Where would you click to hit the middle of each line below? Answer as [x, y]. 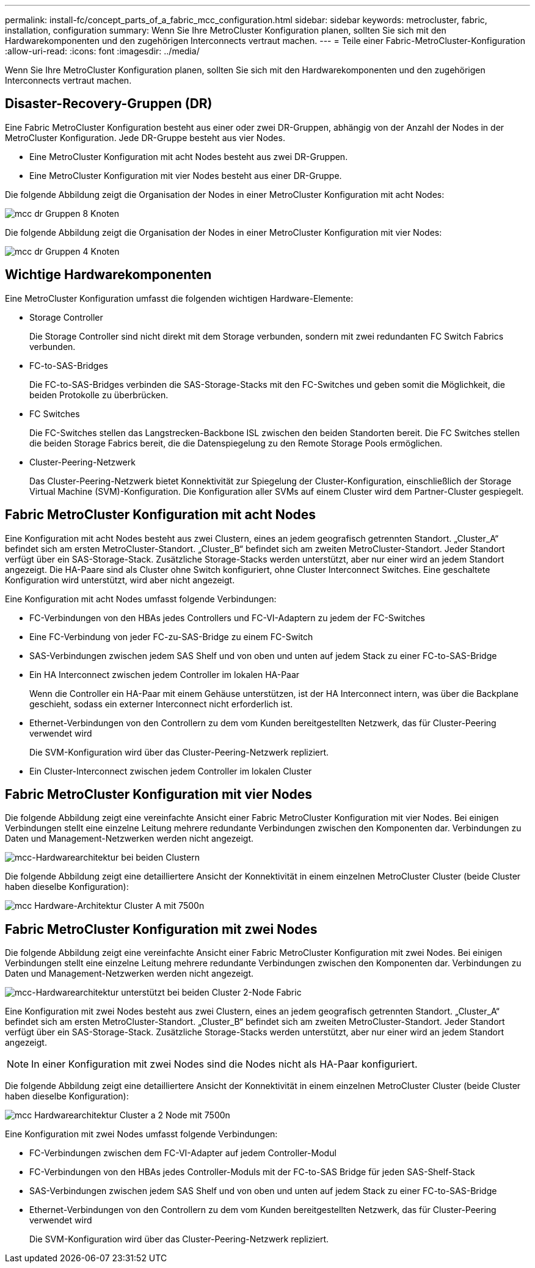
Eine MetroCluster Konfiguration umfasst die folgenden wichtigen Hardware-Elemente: [179, 298]
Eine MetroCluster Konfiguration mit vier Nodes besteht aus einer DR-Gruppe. [186, 175]
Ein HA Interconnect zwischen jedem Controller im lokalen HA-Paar [165, 674]
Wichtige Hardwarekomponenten [108, 275]
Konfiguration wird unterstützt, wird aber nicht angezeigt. [120, 580]
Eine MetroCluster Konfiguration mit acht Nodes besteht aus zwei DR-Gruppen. [189, 156]
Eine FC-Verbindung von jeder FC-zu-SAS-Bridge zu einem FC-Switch [171, 636]
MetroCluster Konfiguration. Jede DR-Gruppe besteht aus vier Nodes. [145, 137]
